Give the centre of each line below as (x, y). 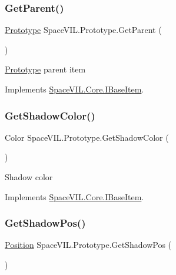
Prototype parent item (45, 69)
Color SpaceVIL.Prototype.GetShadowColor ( (87, 137)
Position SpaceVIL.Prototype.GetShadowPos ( (88, 245)
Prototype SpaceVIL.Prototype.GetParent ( (83, 30)
